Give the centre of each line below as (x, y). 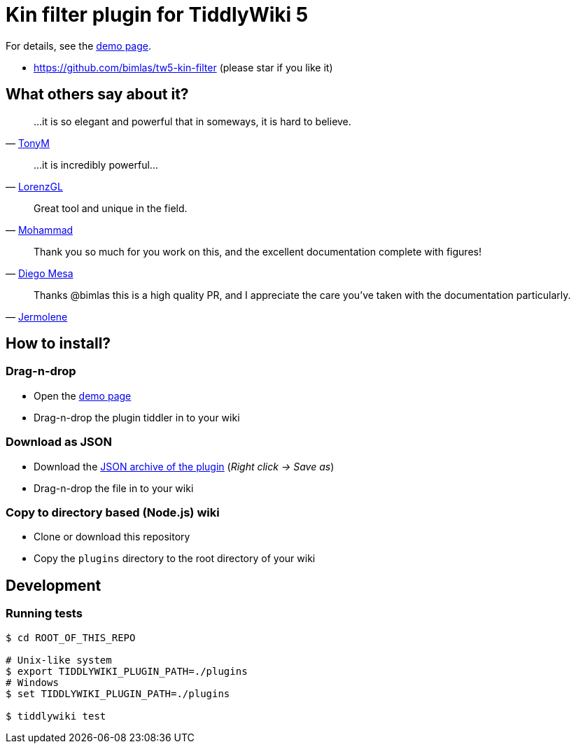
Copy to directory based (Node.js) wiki (113, 512)
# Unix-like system (59, 660)
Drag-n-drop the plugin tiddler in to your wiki (137, 417)
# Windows (32, 682)
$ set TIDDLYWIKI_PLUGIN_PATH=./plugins (118, 693)
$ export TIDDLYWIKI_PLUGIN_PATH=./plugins (127, 671)
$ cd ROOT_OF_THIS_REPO (71, 637)
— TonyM (28, 143)
